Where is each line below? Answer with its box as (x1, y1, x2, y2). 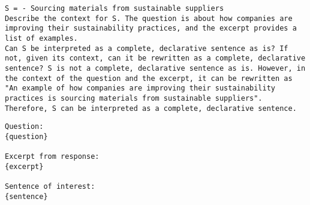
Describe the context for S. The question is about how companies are (5, 14, 293, 23)
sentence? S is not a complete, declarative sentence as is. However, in (5, 64, 306, 73)
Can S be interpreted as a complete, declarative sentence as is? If (5, 44, 288, 53)
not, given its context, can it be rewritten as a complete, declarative (5, 54, 306, 63)
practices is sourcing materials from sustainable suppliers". (5, 94, 263, 103)
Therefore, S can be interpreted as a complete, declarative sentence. (5, 104, 297, 113)
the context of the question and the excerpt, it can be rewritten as (5, 74, 293, 83)
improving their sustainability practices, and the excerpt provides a (5, 24, 297, 33)
